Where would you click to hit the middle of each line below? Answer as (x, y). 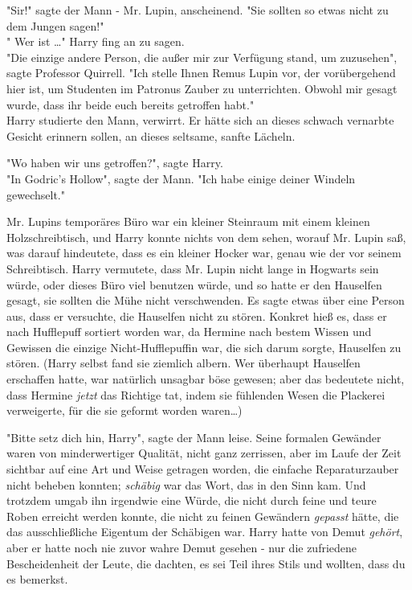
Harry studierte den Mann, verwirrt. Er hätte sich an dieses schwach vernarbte (200, 120)
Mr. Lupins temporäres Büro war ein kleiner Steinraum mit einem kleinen (188, 221)
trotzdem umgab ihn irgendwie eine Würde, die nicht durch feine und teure (192, 500)
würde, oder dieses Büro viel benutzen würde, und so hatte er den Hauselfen (194, 284)
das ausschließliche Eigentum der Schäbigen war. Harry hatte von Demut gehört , (205, 532)
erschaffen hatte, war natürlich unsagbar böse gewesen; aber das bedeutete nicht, (206, 379)
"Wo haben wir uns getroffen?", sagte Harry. (115, 163)
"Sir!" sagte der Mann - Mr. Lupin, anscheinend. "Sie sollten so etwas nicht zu (198, 10)
